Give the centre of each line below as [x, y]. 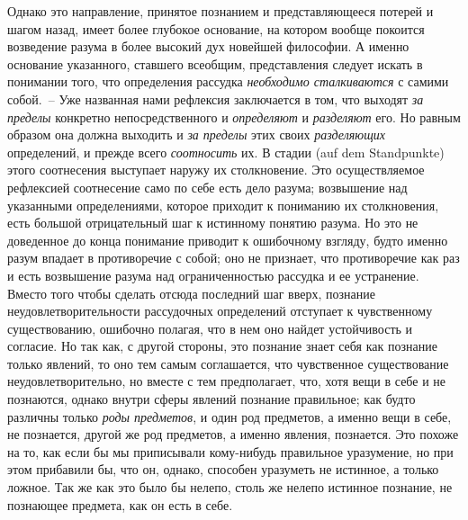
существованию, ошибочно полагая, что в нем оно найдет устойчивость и [210, 328]
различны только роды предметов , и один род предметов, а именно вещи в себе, [229, 416]
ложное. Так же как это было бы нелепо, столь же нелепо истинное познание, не [230, 487]
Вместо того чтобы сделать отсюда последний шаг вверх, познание [191, 293]
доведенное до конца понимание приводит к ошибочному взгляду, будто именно [228, 240]
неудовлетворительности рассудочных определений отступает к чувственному [220, 311]
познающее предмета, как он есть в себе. [120, 504]
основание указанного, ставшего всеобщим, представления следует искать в [215, 63]
